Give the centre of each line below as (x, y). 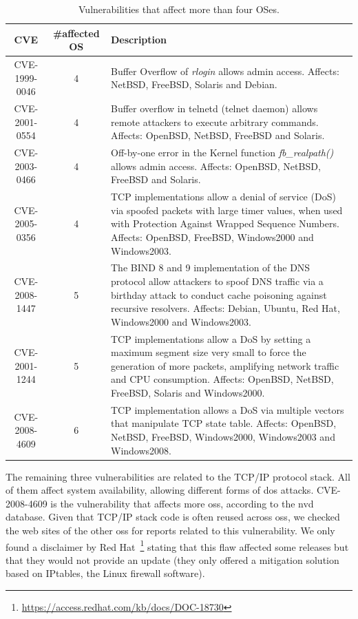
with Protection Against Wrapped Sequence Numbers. (225, 223)
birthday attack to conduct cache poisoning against (219, 294)
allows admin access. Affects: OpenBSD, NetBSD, (216, 166)
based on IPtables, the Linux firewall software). (105, 573)
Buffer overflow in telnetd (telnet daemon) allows (214, 108)
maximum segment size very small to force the (209, 352)
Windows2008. (141, 450)
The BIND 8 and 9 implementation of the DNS (211, 267)
